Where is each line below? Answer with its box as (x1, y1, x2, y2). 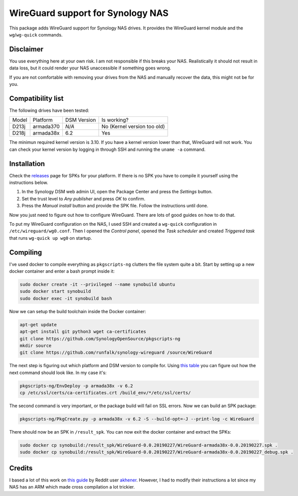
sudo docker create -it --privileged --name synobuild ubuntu (19, 282, 175, 287)
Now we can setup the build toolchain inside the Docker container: (9, 308, 146, 314)
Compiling (9, 248, 42, 257)
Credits (9, 464, 33, 472)
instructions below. (9, 180, 48, 185)
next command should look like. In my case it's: (9, 370, 107, 376)
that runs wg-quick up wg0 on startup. (9, 235, 92, 241)
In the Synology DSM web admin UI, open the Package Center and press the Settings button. (21, 189, 213, 195)
